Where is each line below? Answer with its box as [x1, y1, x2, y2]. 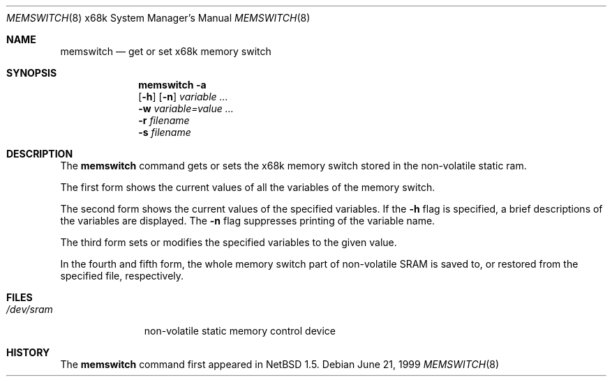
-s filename [138, 126, 191, 138]
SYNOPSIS [6, 67, 57, 79]
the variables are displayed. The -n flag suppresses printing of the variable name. [60, 215, 435, 227]
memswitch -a [138, 79, 207, 91]
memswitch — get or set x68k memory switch [60, 45, 271, 57]
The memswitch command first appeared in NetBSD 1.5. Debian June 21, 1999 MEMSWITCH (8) [60, 358, 500, 370]
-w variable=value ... [138, 102, 234, 114]
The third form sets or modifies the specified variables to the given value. [60, 236, 397, 248]
